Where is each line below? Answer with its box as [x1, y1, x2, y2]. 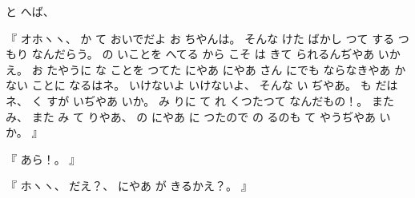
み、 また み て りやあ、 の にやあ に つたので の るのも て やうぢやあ [6, 108, 376, 125]
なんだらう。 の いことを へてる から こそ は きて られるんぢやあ [31, 46, 375, 62]
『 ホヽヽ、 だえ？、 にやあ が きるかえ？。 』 [6, 177, 252, 194]
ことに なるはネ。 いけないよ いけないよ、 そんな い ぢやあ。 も [31, 77, 372, 93]
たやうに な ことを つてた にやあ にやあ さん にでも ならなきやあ [46, 61, 391, 77]
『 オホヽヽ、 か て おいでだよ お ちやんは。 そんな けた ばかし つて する [6, 30, 395, 46]
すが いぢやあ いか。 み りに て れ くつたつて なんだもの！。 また [46, 92, 394, 109]
